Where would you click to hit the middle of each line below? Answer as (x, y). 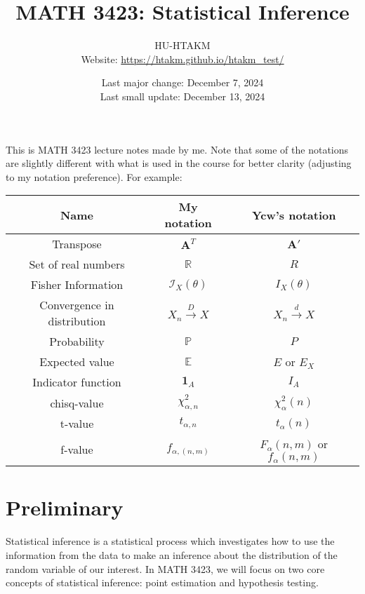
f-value (77, 450)
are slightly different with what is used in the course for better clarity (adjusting (179, 163)
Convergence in (77, 305)
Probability (77, 342)
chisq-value (77, 403)
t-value (77, 424)
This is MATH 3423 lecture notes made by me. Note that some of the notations (177, 149)
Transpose (77, 244)
